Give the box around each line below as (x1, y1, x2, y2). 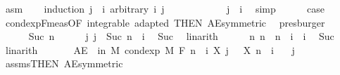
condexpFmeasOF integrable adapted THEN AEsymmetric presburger (5, 15, 325, 29)
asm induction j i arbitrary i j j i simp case (5, 1, 325, 15)
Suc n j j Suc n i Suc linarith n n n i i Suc (28, 29, 334, 43)
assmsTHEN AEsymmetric (5, 56, 123, 71)
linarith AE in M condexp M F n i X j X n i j (5, 42, 295, 57)
